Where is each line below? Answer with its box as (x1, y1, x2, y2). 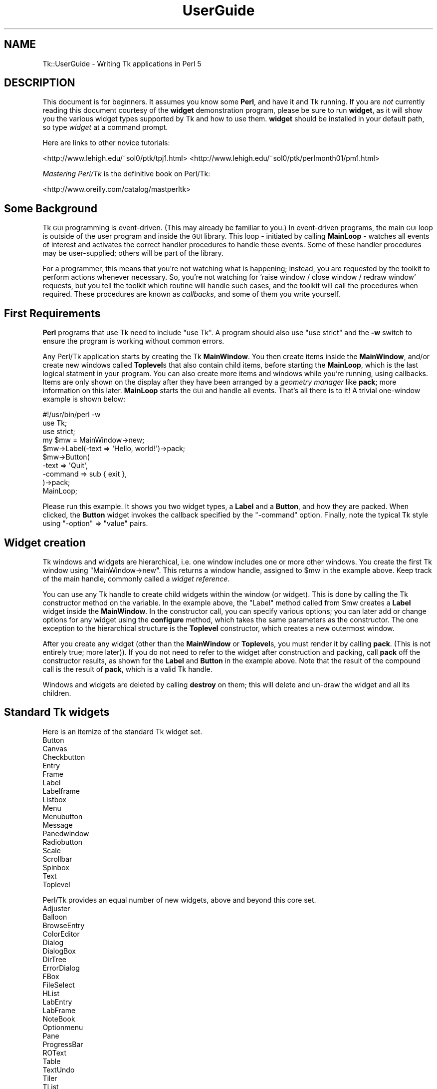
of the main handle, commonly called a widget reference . (42, 574, 230, 583)
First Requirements (4, 307, 101, 320)
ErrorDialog (42, 963, 80, 972)
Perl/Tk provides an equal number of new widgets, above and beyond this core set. (42, 895, 316, 904)
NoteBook (42, 1014, 75, 1023)
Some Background (4, 202, 98, 215)
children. (42, 688, 71, 697)
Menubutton (42, 812, 83, 821)
